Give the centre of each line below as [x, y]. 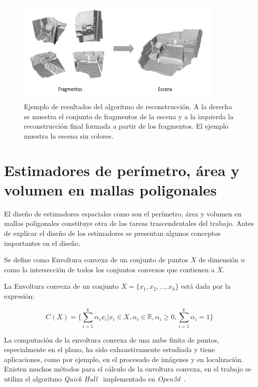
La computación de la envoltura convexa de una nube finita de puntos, [112, 339]
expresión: [19, 295]
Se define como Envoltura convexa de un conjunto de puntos [96, 260]
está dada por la [206, 286]
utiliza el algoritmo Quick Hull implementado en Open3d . [95, 379]
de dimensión [218, 260]
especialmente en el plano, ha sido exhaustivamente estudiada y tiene [110, 349]
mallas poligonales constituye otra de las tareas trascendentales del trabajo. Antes [129, 223]
